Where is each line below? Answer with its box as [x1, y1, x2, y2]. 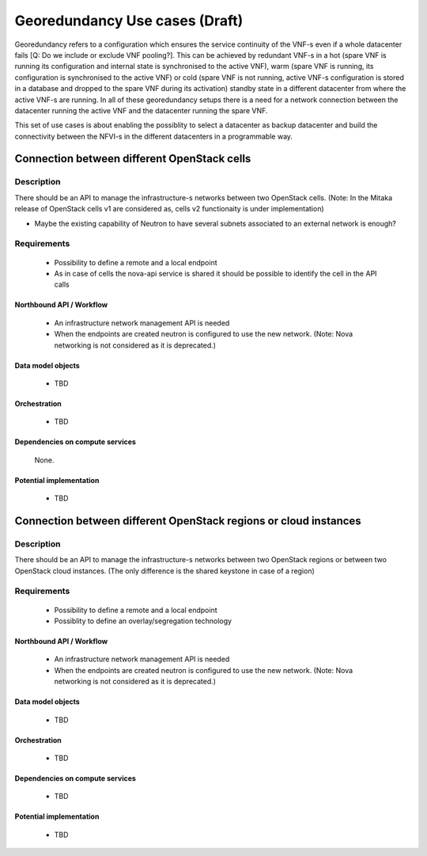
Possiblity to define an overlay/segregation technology [54, 616, 232, 626]
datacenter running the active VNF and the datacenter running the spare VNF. [14, 105, 268, 115]
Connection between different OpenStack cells [14, 152, 251, 165]
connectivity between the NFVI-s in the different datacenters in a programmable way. [14, 131, 293, 141]
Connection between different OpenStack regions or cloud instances [14, 514, 361, 527]
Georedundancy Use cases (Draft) [14, 12, 244, 29]
